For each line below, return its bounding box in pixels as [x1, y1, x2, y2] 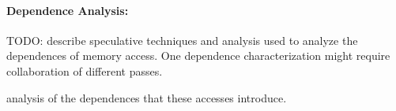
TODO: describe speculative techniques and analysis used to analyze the [6, 31, 358, 48]
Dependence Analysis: [6, 2, 129, 18]
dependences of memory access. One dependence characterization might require [6, 47, 390, 64]
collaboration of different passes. [6, 62, 163, 79]
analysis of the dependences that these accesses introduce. [6, 89, 287, 105]
